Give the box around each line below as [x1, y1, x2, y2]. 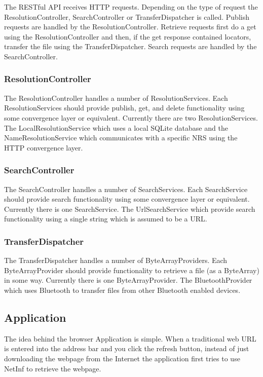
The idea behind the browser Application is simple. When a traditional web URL [4, 333, 256, 344]
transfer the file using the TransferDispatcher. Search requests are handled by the [4, 41, 257, 52]
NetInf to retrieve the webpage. [4, 363, 101, 373]
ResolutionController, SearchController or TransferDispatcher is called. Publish [4, 11, 249, 22]
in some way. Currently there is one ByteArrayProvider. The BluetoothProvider [4, 275, 252, 285]
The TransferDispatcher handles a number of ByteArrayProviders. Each [4, 255, 228, 266]
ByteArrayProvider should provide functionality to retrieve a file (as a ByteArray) [4, 265, 259, 275]
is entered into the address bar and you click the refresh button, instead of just [4, 343, 249, 354]
